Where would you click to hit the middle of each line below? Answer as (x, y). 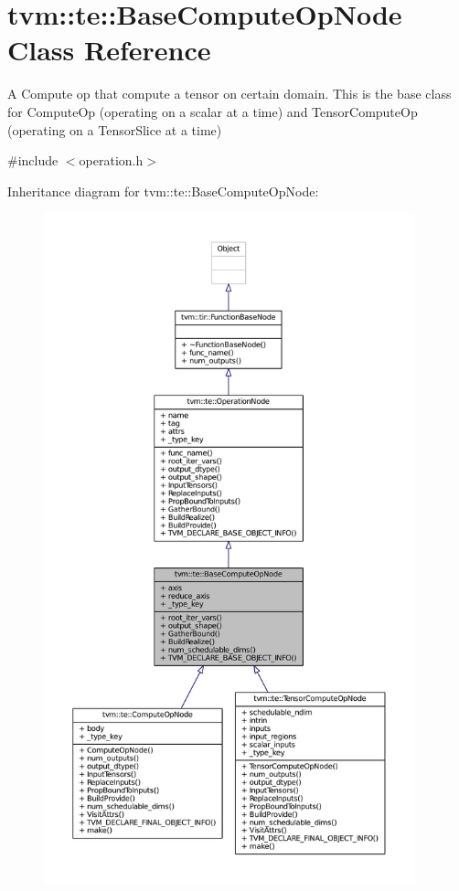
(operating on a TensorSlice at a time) (115, 129)
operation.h (111, 160)
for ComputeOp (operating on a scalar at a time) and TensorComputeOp (213, 111)
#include (33, 160)
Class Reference (109, 50)
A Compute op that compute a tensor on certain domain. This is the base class (229, 94)
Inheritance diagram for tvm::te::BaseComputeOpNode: (163, 191)
